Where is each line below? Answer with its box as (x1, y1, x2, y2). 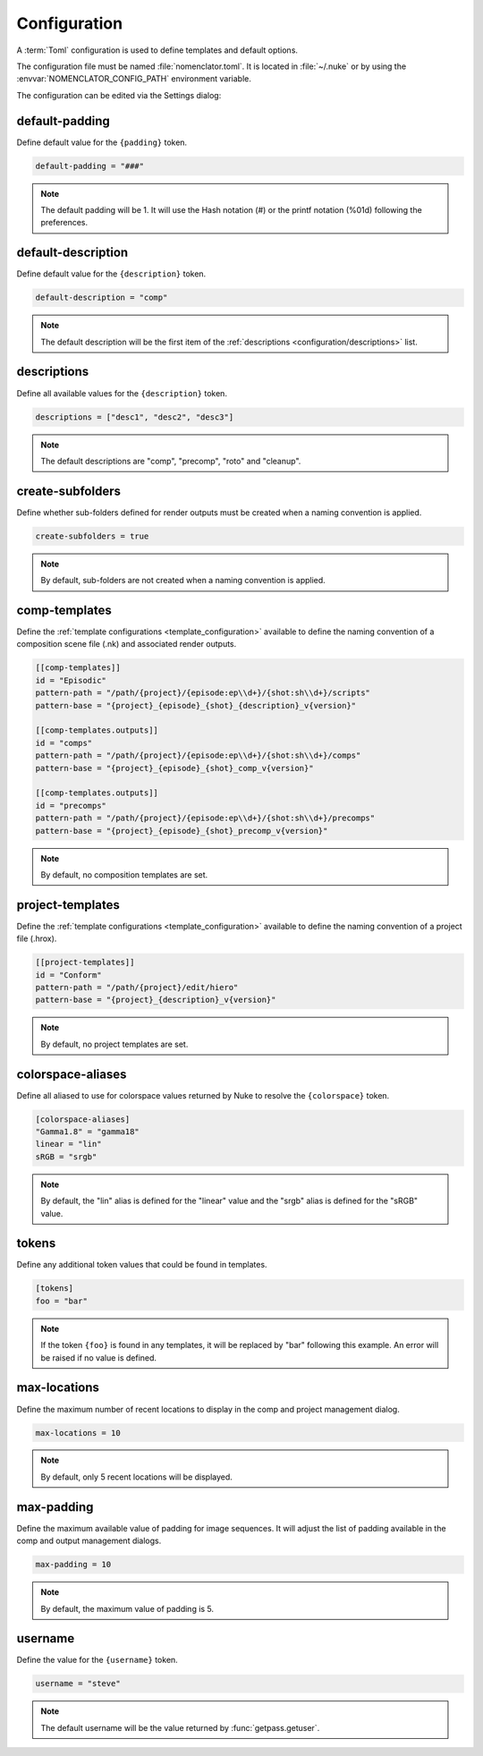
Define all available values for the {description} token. (16, 387, 228, 398)
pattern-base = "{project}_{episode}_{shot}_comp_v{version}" (35, 763, 314, 773)
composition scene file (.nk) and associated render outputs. (16, 639, 237, 649)
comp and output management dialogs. (16, 1535, 162, 1547)
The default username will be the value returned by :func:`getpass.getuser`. (40, 1722, 320, 1733)
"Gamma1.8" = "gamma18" (35, 1127, 140, 1137)
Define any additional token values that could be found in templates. (16, 1260, 267, 1270)
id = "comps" (35, 738, 93, 748)
